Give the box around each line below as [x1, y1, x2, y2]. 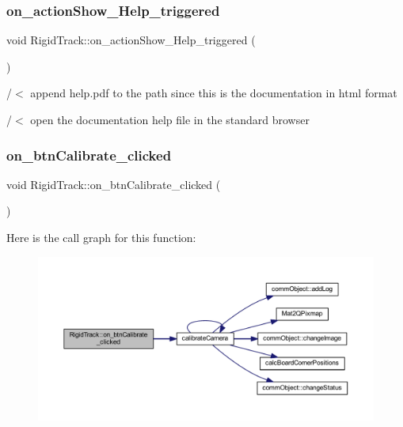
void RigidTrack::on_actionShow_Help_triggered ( [6, 32, 256, 48]
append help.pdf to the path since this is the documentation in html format [30, 85, 397, 101]
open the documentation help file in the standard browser [30, 111, 310, 127]
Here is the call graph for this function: [6, 229, 196, 245]
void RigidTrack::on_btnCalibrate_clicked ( [6, 176, 221, 192]
